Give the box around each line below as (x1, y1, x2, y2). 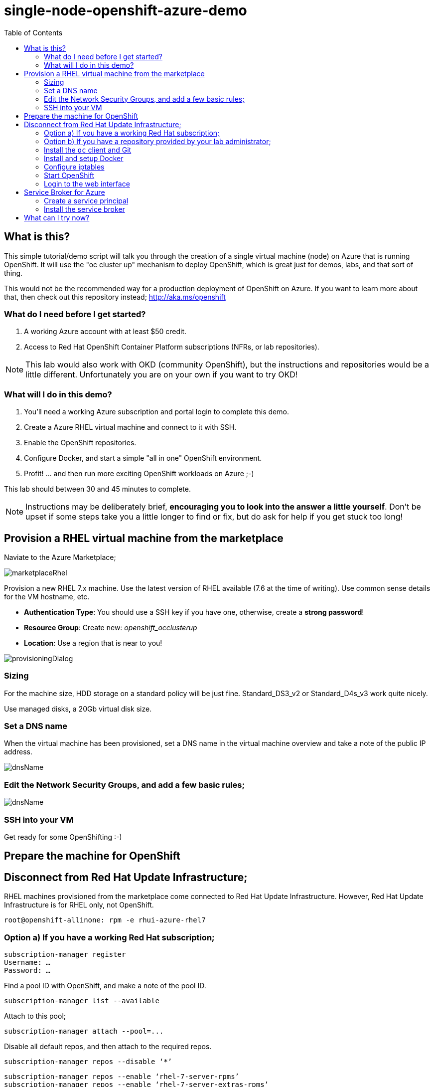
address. (4, 747, 33, 756)
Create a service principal (44, 196, 129, 205)
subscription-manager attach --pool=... (4, 1027, 164, 1035)
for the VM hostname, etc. (4, 592, 90, 601)
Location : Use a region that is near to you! (24, 638, 162, 647)
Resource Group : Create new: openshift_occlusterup (24, 623, 197, 632)
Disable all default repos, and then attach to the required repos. (4, 1042, 212, 1051)
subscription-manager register (4, 950, 126, 958)
